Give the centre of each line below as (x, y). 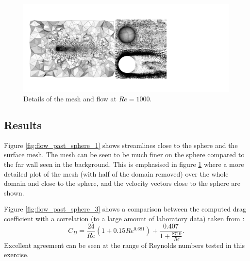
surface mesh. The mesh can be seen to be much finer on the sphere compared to (124, 155)
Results (23, 124)
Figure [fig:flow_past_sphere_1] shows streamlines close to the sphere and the (121, 145)
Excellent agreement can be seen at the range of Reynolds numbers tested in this (124, 245)
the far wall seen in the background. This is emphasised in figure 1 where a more (124, 164)
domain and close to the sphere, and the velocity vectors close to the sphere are (122, 183)
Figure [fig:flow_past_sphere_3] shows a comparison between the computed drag (125, 209)
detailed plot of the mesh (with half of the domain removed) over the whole (116, 173)
